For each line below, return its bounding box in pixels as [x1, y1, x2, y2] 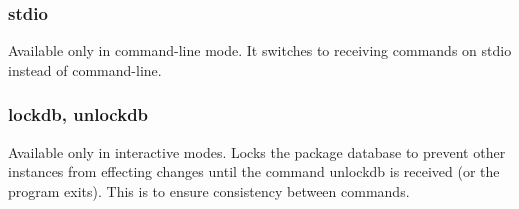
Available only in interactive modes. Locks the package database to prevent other [8, 141, 506, 162]
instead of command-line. [8, 59, 162, 80]
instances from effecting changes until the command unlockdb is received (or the [8, 161, 500, 182]
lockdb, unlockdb [8, 102, 149, 127]
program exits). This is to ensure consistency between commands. [8, 180, 410, 201]
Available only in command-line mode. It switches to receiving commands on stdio [8, 40, 512, 61]
